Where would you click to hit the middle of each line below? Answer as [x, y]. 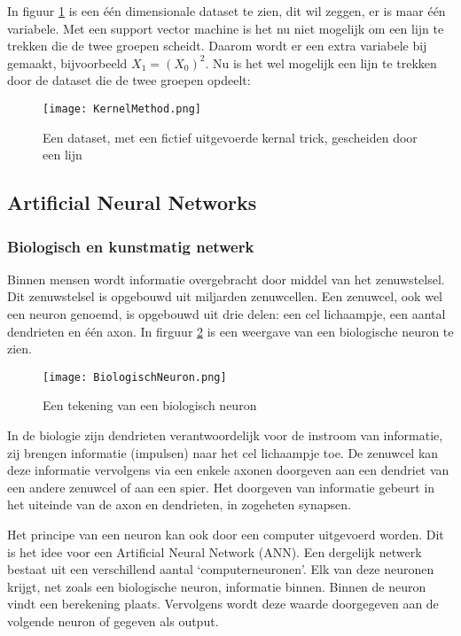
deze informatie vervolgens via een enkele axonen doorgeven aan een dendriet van [228, 470]
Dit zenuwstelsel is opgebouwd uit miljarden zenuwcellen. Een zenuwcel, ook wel [225, 296]
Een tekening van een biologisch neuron [150, 405]
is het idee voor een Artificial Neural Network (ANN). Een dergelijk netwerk [215, 551]
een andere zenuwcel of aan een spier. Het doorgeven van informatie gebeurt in [221, 487]
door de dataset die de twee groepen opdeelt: [129, 80]
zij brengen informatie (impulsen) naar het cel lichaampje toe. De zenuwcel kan [223, 452]
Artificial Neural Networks [132, 202]
